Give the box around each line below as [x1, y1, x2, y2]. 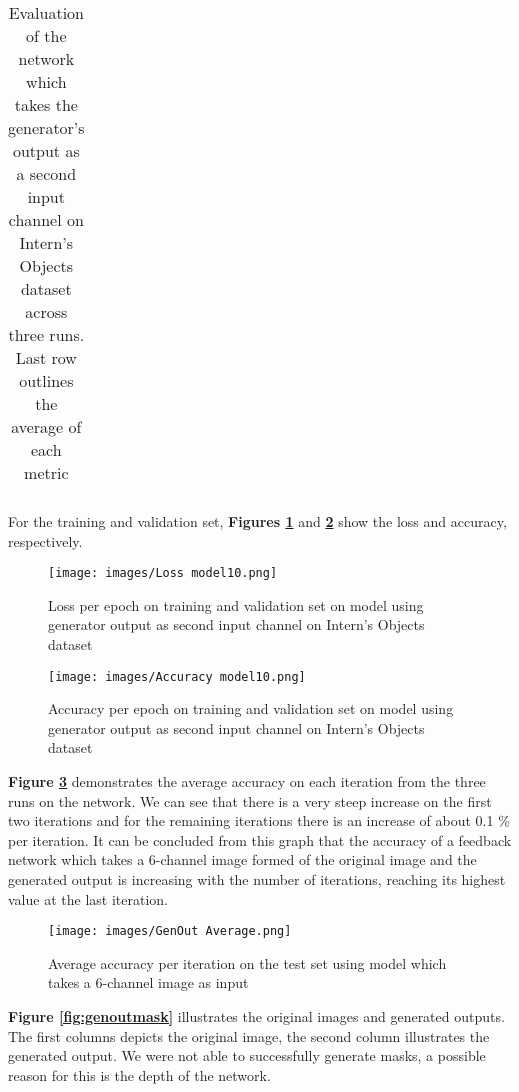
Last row [15, 346, 77, 369]
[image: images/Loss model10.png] [48, 566, 278, 581]
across [25, 300, 68, 323]
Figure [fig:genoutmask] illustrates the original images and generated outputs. [8, 1006, 505, 1027]
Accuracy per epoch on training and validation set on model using [48, 698, 454, 719]
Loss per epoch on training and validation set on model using [48, 594, 424, 615]
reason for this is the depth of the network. [8, 1064, 271, 1085]
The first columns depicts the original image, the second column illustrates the [8, 1025, 490, 1046]
